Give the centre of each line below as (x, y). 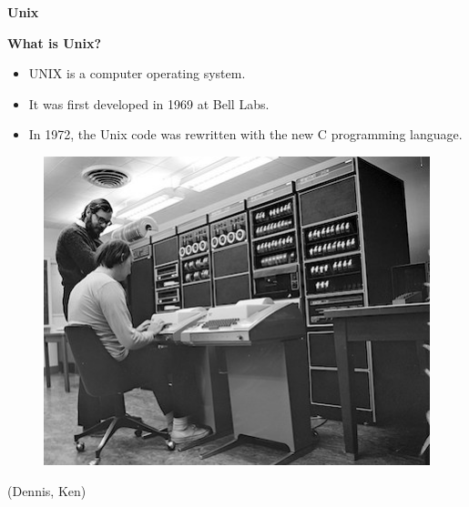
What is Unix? (55, 42)
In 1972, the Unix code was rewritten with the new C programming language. (245, 134)
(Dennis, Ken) (47, 490)
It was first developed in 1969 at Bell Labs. (149, 103)
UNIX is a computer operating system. (137, 73)
